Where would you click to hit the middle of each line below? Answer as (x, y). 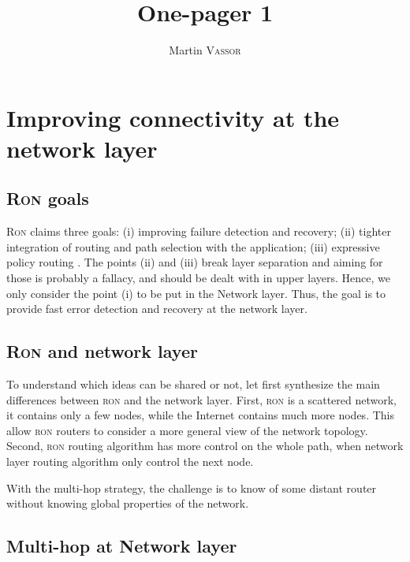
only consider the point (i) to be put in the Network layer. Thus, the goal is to (196, 293)
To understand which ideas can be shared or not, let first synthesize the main (193, 384)
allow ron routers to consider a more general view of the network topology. (187, 430)
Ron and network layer (102, 351)
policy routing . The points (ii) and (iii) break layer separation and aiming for (195, 262)
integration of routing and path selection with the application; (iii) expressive (193, 246)
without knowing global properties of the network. (128, 503)
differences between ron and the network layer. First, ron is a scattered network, (201, 399)
